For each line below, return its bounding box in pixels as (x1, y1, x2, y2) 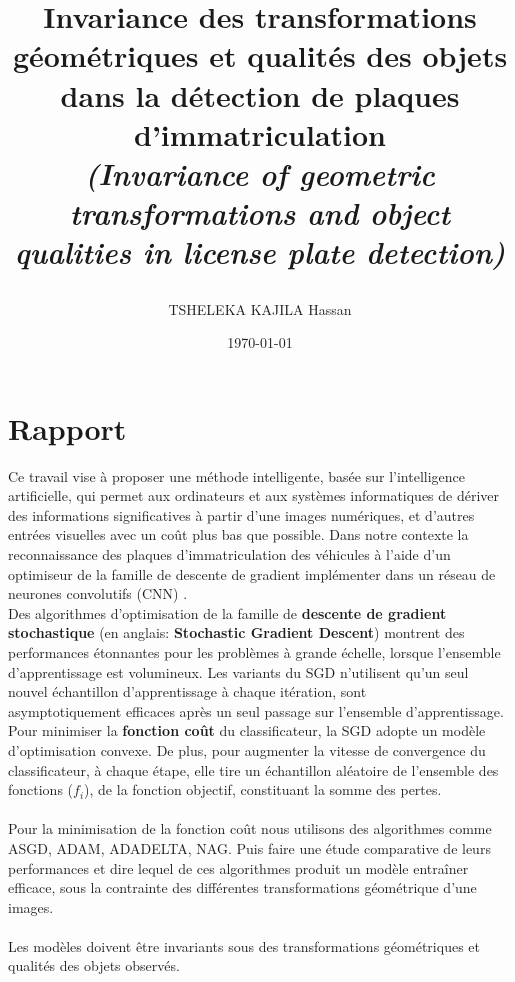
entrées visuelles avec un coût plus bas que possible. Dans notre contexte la (8, 524, 469, 545)
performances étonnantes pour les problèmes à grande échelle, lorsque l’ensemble (8, 641, 501, 662)
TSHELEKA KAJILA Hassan (168, 298, 352, 319)
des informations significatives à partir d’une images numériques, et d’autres (8, 504, 475, 525)
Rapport (8, 407, 127, 448)
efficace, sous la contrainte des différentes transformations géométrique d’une (8, 877, 477, 898)
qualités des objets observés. (8, 955, 180, 976)
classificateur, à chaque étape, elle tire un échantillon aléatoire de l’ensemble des (8, 759, 499, 780)
